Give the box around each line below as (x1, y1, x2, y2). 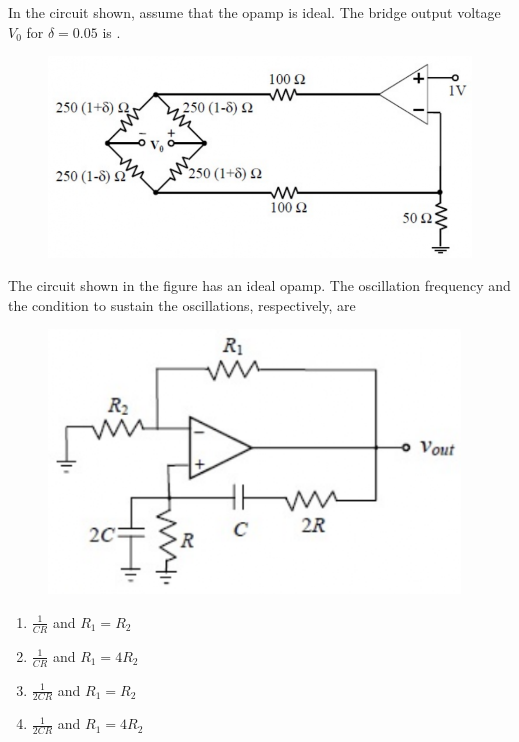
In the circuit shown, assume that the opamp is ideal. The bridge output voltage (8, 2, 501, 22)
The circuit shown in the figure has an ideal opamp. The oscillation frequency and (8, 275, 511, 296)
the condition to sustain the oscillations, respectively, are (8, 294, 356, 315)
